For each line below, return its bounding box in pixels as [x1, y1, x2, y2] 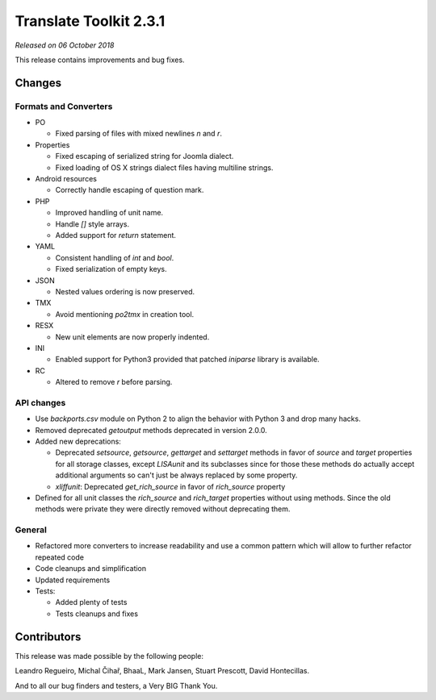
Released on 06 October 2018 [15, 40, 115, 50]
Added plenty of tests [55, 598, 128, 607]
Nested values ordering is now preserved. [55, 286, 195, 296]
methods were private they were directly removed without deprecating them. [35, 504, 291, 514]
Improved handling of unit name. [55, 208, 164, 218]
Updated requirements [35, 575, 111, 585]
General [15, 524, 48, 535]
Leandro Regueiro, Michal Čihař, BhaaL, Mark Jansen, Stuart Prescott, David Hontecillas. [15, 666, 310, 676]
